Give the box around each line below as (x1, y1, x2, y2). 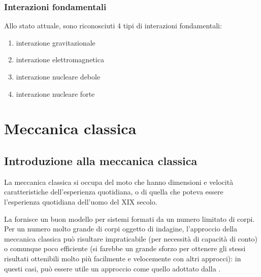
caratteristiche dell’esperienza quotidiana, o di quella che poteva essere (4, 186, 223, 197)
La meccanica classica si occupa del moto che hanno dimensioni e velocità (4, 176, 234, 187)
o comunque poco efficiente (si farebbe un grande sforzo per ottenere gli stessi (4, 243, 246, 254)
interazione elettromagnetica (16, 54, 104, 65)
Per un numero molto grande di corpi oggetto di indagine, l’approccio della (4, 223, 237, 234)
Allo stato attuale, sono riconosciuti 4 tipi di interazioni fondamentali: (4, 20, 222, 31)
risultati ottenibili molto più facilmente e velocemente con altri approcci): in (4, 253, 241, 263)
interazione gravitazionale (16, 37, 95, 48)
